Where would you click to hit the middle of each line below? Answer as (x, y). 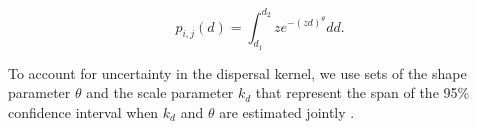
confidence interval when (83, 111)
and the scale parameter (160, 92)
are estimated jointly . (287, 111)
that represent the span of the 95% (362, 92)
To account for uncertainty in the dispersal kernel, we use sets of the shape (237, 72)
